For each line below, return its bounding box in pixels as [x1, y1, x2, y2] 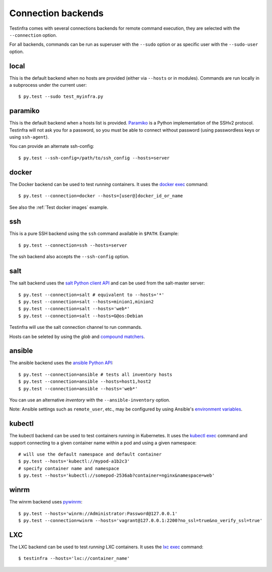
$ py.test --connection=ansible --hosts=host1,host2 [18, 379, 151, 384]
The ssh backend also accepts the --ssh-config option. [9, 254, 129, 260]
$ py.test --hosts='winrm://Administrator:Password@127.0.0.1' [18, 510, 178, 517]
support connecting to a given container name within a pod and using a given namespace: [9, 439, 196, 446]
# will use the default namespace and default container [18, 451, 162, 457]
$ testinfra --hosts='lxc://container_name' [18, 555, 130, 561]
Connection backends [9, 8, 104, 19]
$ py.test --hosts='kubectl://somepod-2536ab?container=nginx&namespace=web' [18, 473, 215, 479]
